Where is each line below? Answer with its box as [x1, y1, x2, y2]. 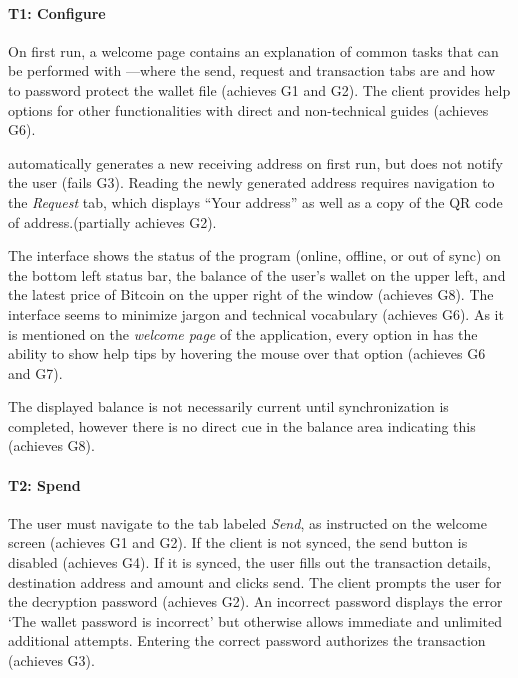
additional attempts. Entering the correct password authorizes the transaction [8, 630, 486, 651]
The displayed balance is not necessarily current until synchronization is [8, 396, 449, 417]
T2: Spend [8, 474, 81, 495]
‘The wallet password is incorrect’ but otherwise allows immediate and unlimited [8, 610, 503, 631]
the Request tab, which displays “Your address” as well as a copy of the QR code [8, 191, 503, 212]
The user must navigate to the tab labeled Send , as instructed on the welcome [8, 512, 487, 533]
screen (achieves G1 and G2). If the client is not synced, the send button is [8, 532, 468, 553]
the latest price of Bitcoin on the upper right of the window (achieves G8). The [8, 284, 494, 305]
